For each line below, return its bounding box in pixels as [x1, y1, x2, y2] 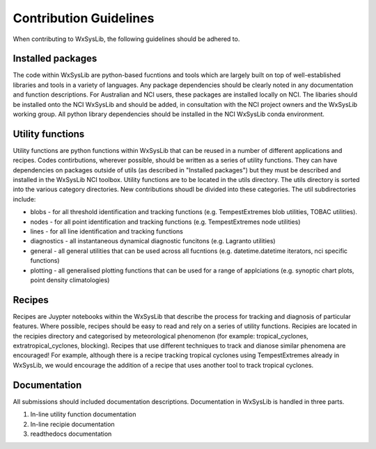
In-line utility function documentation [30, 410, 136, 418]
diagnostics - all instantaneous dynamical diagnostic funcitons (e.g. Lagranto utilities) [30, 237, 276, 245]
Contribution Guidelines [13, 10, 155, 26]
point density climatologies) [30, 276, 110, 284]
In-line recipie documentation [30, 420, 115, 428]
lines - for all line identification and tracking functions [30, 227, 184, 236]
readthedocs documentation [30, 430, 112, 438]
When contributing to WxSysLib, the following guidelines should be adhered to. [13, 35, 240, 43]
